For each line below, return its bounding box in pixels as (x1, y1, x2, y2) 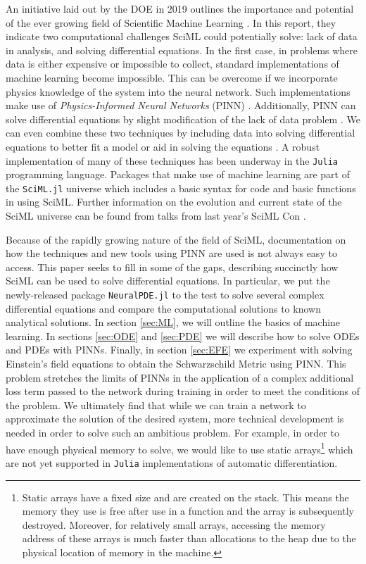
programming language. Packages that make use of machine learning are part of (6, 167, 350, 182)
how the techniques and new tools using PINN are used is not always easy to (6, 246, 337, 261)
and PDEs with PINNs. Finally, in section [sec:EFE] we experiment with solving (6, 342, 353, 357)
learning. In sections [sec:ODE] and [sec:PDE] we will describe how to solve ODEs (6, 328, 360, 343)
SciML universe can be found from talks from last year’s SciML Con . (6, 208, 306, 223)
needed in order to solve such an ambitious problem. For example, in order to (6, 425, 339, 439)
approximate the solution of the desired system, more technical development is (6, 411, 344, 426)
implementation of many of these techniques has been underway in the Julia (6, 153, 338, 168)
